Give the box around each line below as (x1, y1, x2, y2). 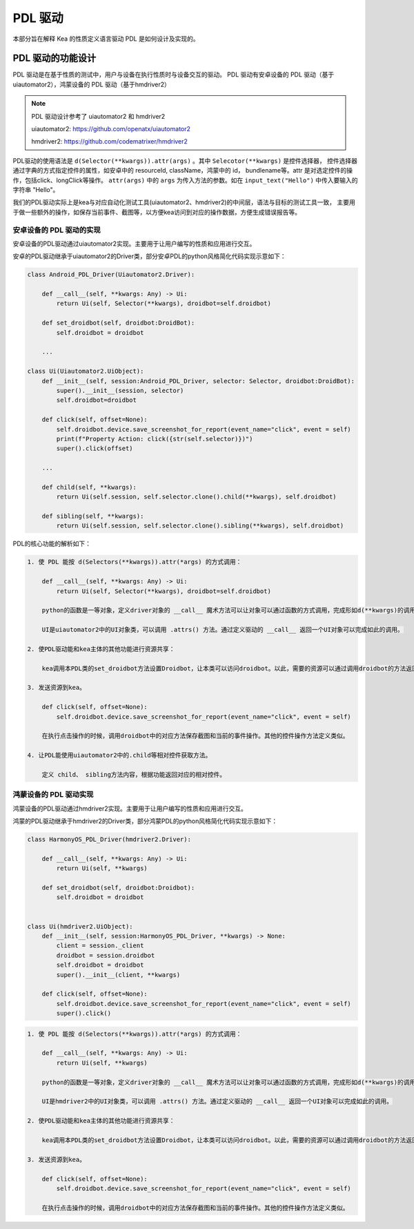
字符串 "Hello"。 (12, 185, 59, 193)
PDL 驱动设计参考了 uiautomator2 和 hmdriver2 (31, 112, 166, 120)
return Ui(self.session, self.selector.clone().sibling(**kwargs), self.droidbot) (56, 522, 344, 530)
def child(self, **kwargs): (41, 483, 137, 491)
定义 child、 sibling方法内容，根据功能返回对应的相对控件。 (41, 771, 226, 778)
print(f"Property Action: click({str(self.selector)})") (56, 435, 253, 443)
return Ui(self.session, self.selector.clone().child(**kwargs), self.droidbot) (56, 493, 337, 501)
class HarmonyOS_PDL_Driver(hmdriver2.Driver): (27, 835, 191, 844)
